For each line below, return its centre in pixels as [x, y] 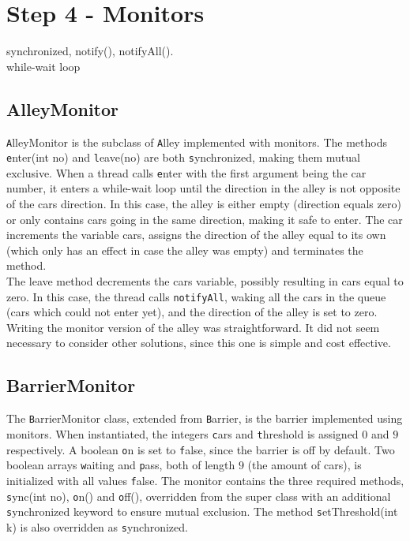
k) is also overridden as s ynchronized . [97, 526]
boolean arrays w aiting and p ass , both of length [121, 465]
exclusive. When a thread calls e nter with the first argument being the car [186, 172]
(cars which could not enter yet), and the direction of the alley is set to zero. [192, 312]
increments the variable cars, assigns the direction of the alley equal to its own [196, 235]
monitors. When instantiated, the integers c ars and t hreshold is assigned [182, 433]
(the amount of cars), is [305, 465]
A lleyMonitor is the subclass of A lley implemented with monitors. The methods [197, 142]
